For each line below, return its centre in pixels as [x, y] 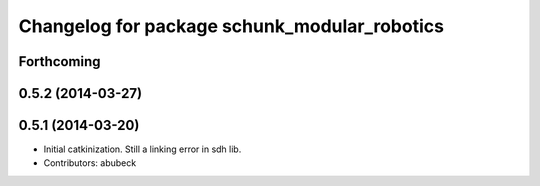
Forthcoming [59, 61]
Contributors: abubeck [90, 163]
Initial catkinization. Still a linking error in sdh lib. [142, 149]
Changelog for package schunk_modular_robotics [231, 26]
